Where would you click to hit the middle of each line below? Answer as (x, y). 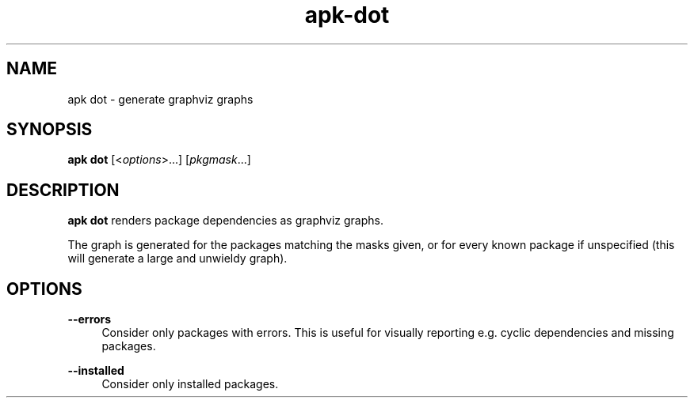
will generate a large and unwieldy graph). (177, 259)
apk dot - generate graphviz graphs (160, 99)
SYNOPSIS (50, 130)
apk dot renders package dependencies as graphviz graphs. (225, 221)
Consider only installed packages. (190, 384)
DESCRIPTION (63, 190)
